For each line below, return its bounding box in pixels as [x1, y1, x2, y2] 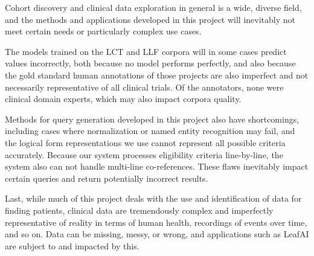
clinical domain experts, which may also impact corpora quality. [5, 92, 242, 105]
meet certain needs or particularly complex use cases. [5, 25, 202, 37]
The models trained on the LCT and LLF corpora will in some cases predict [5, 45, 287, 57]
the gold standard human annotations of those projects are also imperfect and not [5, 68, 309, 81]
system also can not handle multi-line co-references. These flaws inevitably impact [5, 160, 309, 173]
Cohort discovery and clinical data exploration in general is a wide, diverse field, [5, 1, 302, 13]
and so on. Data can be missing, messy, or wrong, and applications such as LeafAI [5, 228, 309, 240]
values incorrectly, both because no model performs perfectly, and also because [5, 57, 296, 69]
